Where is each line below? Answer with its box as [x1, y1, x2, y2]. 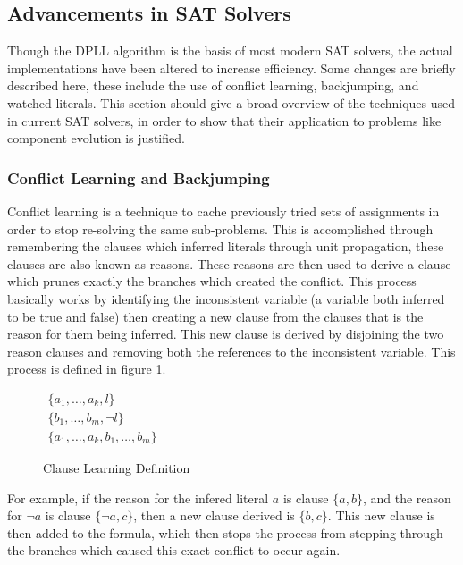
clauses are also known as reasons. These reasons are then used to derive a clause [7, 254, 451, 273]
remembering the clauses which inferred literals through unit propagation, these [7, 237, 444, 256]
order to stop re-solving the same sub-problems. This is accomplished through [7, 219, 434, 238]
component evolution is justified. [7, 129, 185, 148]
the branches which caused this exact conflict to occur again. [7, 541, 341, 560]
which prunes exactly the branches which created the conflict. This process [7, 272, 417, 291]
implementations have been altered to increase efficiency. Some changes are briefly [7, 58, 456, 77]
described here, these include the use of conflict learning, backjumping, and [7, 76, 419, 95]
